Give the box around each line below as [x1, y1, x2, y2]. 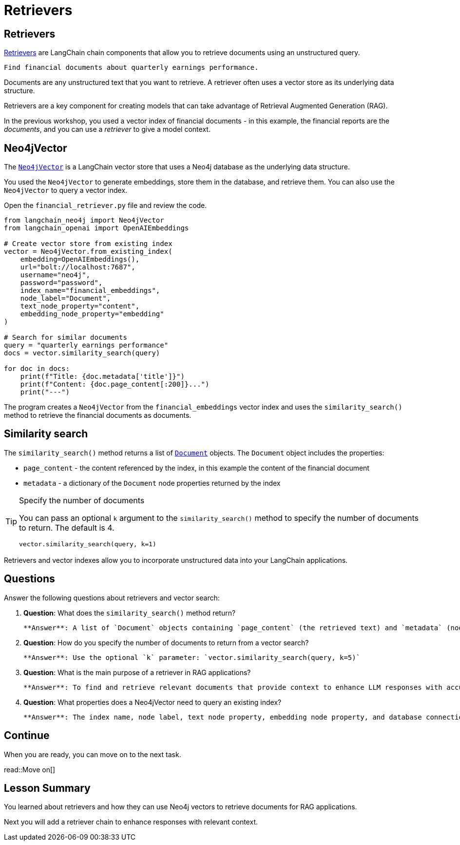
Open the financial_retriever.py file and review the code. [4, 201, 207, 210]
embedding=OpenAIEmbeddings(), [20, 255, 140, 264]
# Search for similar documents [4, 333, 127, 342]
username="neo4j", [20, 271, 91, 279]
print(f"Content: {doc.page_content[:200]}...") [20, 380, 210, 389]
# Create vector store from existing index [4, 240, 172, 248]
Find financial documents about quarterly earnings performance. [4, 63, 259, 72]
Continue [4, 729, 50, 742]
